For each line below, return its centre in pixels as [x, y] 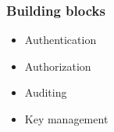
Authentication [61, 40]
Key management [66, 119]
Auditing [46, 92]
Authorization [58, 66]
